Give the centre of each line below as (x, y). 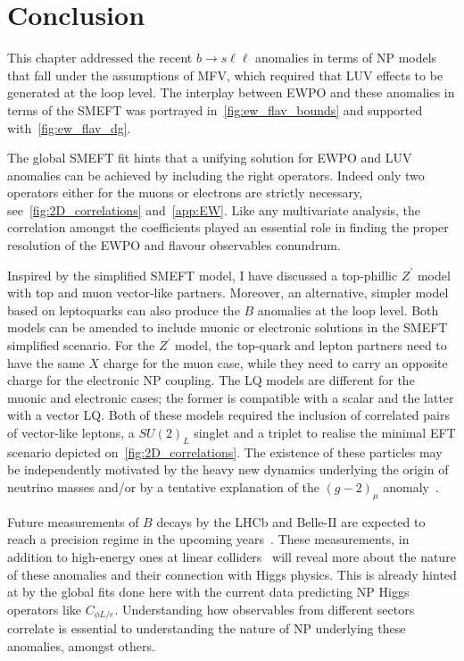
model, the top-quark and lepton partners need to (311, 345)
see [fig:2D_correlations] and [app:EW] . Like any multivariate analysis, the (214, 209)
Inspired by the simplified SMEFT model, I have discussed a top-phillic (203, 275)
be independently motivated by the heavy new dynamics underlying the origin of (228, 469)
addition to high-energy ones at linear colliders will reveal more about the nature (232, 556)
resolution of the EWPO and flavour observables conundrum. (174, 245)
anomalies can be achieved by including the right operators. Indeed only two (216, 175)
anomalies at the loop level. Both (348, 310)
